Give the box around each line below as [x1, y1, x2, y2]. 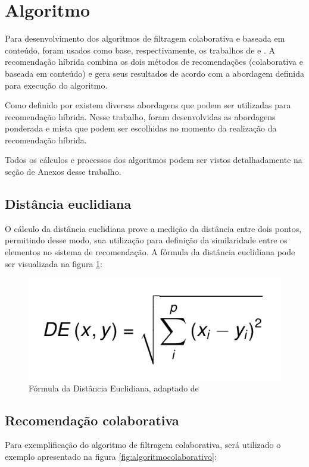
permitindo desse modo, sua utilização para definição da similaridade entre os [5, 234, 288, 246]
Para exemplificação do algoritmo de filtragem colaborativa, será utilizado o [5, 438, 281, 451]
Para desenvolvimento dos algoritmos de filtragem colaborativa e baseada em [5, 32, 285, 45]
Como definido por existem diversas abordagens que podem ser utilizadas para [5, 99, 291, 111]
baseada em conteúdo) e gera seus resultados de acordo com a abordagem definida [5, 67, 304, 79]
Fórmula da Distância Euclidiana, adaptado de [29, 381, 199, 394]
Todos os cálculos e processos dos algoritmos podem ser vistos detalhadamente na [5, 153, 302, 166]
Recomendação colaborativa [5, 410, 179, 429]
